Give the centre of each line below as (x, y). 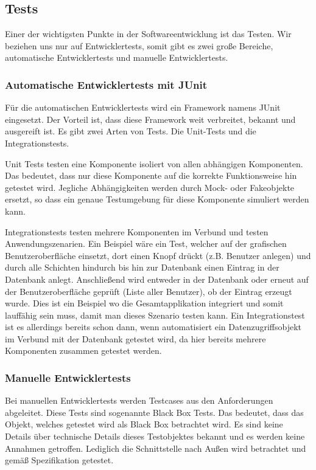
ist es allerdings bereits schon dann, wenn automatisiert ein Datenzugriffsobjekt (153, 327)
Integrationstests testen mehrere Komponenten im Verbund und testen (137, 231)
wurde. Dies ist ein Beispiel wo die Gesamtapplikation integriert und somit (144, 303)
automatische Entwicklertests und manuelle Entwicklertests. (117, 57)
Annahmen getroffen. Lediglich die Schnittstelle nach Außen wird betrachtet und (156, 448)
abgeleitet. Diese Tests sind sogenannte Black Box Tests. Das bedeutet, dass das (154, 412)
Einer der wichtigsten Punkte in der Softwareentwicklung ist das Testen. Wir (148, 34)
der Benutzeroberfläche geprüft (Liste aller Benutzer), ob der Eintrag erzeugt (149, 291)
